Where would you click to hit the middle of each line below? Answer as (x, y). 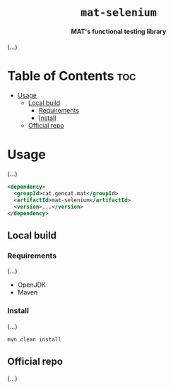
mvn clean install (34, 339)
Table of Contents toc (72, 76)
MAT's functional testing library (119, 31)
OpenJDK (32, 285)
